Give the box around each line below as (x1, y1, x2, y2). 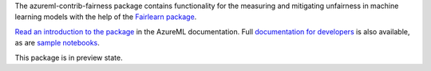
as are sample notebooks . (14, 38, 100, 48)
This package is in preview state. (14, 53, 123, 62)
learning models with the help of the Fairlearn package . (14, 12, 197, 22)
